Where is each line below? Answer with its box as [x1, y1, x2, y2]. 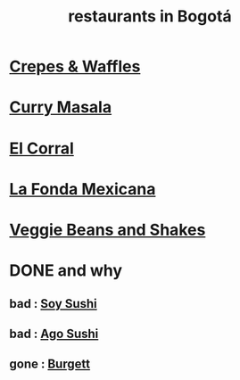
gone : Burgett [9, 357, 91, 372]
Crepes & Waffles [9, 56, 141, 77]
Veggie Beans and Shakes [9, 219, 206, 240]
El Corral [9, 138, 74, 158]
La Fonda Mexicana [9, 178, 156, 199]
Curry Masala [9, 97, 112, 118]
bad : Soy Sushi [9, 296, 98, 311]
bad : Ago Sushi [9, 326, 99, 341]
